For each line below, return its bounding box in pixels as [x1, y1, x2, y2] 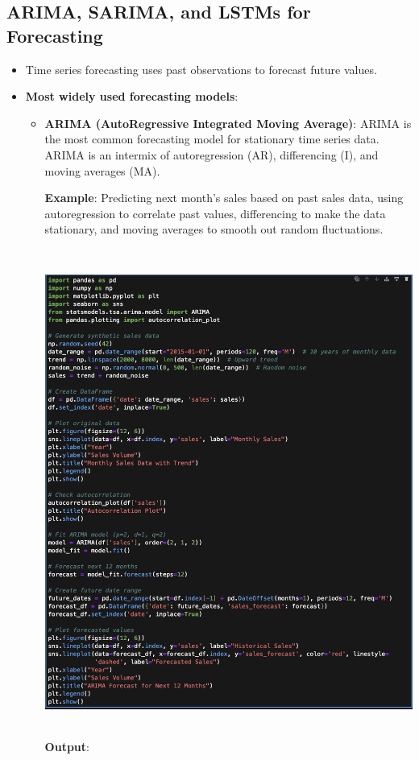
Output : [44, 738, 89, 755]
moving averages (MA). [44, 162, 160, 179]
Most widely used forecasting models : [25, 88, 239, 105]
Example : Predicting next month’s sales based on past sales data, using [44, 189, 404, 206]
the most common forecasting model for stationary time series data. [44, 130, 380, 147]
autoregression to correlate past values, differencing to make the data [44, 204, 386, 221]
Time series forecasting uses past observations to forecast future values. [25, 60, 377, 77]
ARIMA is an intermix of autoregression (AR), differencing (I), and [44, 146, 379, 163]
